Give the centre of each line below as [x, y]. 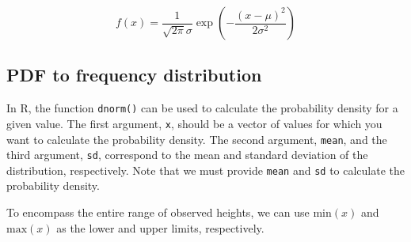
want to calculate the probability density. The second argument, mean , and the [197, 139]
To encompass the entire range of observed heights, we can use [158, 212]
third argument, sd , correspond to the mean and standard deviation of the [187, 155]
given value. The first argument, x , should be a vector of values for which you [194, 123]
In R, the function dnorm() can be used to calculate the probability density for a [202, 108]
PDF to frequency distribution [134, 75]
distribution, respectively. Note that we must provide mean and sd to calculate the [206, 170]
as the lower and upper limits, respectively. [160, 227]
